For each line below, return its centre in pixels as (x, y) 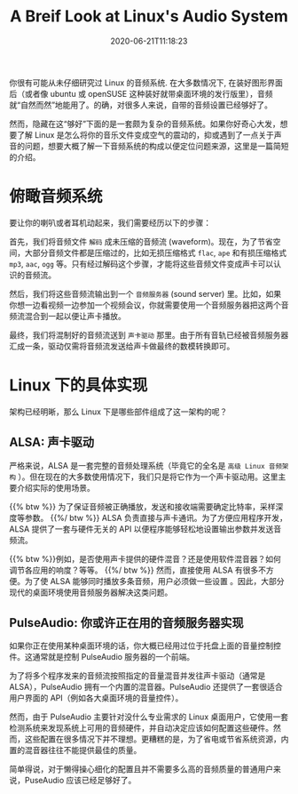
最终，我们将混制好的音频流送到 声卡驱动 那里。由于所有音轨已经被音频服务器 (149, 334)
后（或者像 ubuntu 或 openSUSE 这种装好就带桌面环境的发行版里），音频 (141, 93)
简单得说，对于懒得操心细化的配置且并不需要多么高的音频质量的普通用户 (141, 769)
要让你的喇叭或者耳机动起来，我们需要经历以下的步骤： (110, 222)
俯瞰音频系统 (56, 196)
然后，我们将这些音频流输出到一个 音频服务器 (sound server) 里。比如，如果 (145, 293)
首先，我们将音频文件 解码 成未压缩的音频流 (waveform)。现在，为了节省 (141, 241)
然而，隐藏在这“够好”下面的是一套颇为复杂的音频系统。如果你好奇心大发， (145, 124)
